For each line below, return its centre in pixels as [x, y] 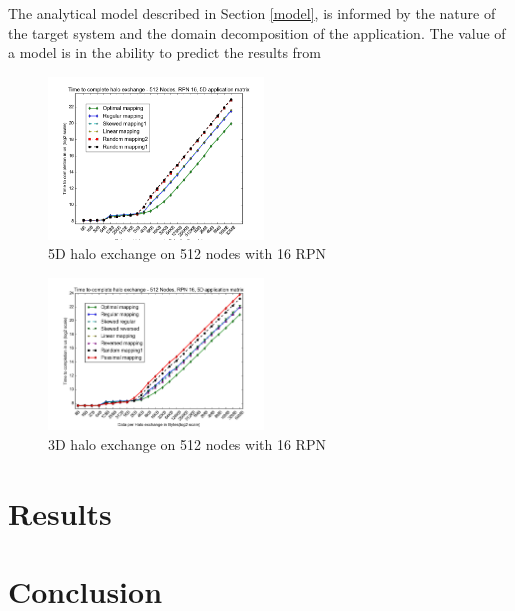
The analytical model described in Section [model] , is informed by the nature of [252, 13]
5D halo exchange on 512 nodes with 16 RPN [187, 253]
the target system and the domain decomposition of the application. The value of [257, 32]
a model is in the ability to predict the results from [165, 52]
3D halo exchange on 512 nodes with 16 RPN [187, 443]
